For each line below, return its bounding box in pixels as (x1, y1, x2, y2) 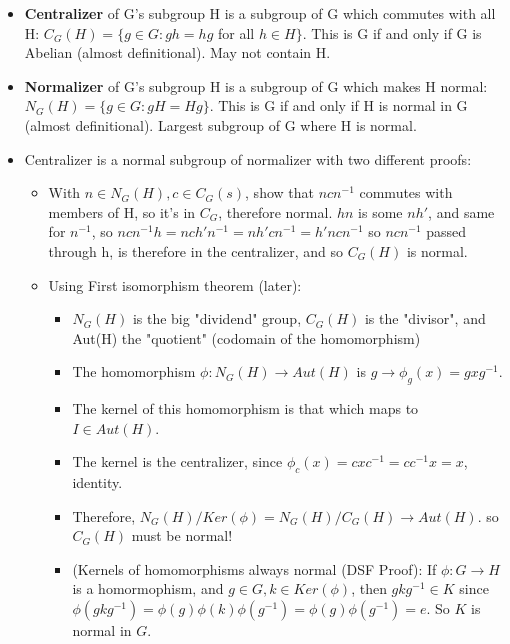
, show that (245, 182, 314, 203)
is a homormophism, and (72, 578, 224, 599)
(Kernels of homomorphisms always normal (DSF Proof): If (72, 558, 437, 579)
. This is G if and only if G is (302, 22, 482, 43)
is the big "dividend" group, (132, 308, 302, 329)
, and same (428, 201, 495, 222)
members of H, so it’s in (48, 201, 196, 222)
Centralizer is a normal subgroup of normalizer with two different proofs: (24, 148, 472, 169)
